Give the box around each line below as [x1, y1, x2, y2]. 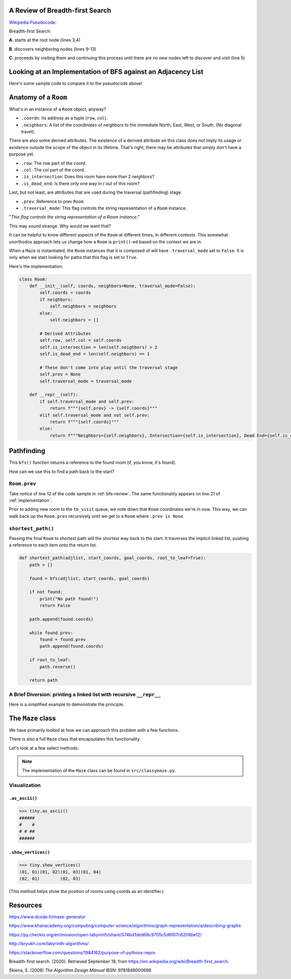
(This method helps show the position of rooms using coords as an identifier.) [9, 889, 164, 895]
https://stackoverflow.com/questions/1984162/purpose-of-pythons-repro [9, 949, 156, 955]
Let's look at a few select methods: [9, 745, 79, 751]
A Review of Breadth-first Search [9, 6, 112, 15]
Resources [9, 901, 42, 909]
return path [29, 677, 58, 683]
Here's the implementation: [9, 263, 63, 269]
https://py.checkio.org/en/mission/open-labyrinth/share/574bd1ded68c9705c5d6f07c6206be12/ [9, 931, 202, 937]
